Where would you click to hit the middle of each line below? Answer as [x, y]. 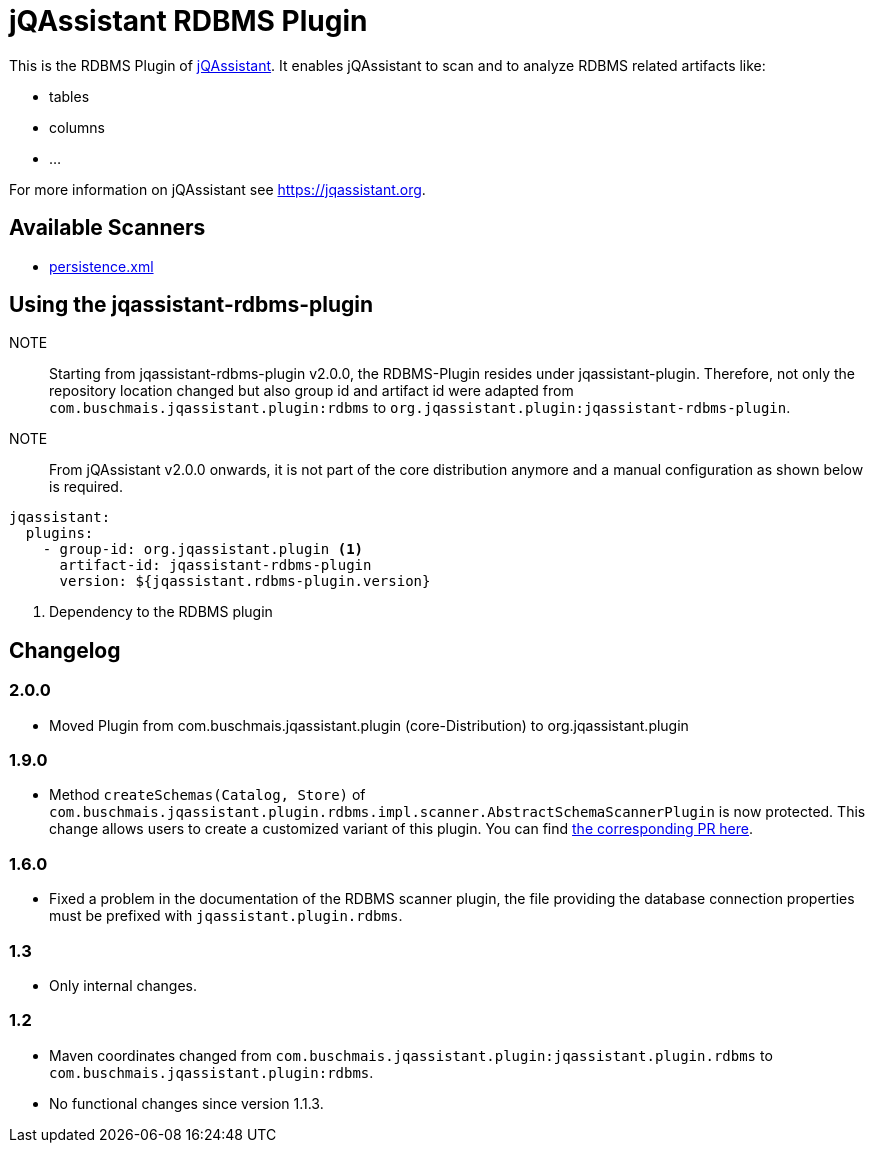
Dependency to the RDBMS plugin [161, 612]
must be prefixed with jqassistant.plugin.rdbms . [226, 916]
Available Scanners [107, 228]
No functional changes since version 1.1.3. [186, 1103]
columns [77, 127]
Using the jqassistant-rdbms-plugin [191, 305]
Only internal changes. [123, 985]
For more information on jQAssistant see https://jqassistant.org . [217, 189]
